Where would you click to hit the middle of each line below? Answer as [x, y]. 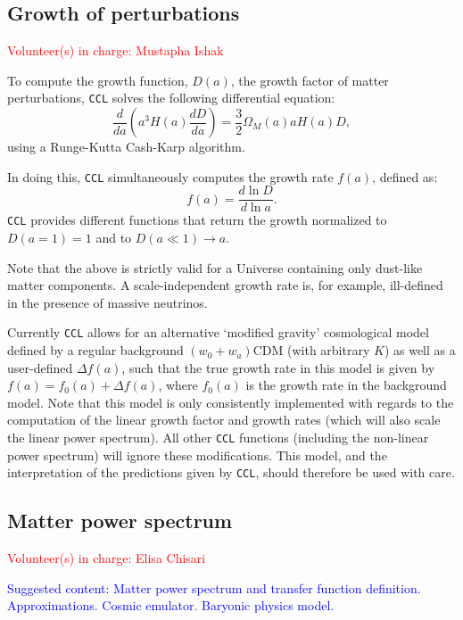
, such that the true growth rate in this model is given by [278, 367]
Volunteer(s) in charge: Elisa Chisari [107, 558]
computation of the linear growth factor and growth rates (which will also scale [224, 420]
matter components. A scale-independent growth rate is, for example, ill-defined [225, 285]
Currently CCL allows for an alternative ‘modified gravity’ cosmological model [218, 332]
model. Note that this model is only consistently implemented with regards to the [231, 402]
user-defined [40, 367]
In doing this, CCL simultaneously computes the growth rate [170, 176]
